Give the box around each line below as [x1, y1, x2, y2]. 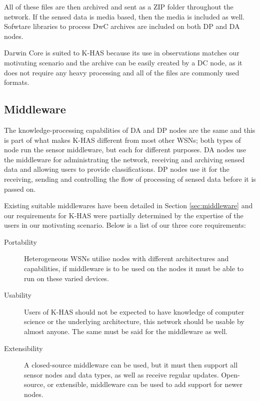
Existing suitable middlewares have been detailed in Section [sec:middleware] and [4, 200, 253, 211]
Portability [4, 236, 37, 247]
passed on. [4, 183, 36, 194]
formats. [4, 77, 29, 87]
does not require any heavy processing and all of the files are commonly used [4, 67, 239, 77]
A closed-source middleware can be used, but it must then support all [24, 360, 238, 370]
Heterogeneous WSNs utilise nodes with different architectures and [24, 253, 229, 264]
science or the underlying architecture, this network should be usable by [24, 316, 244, 327]
